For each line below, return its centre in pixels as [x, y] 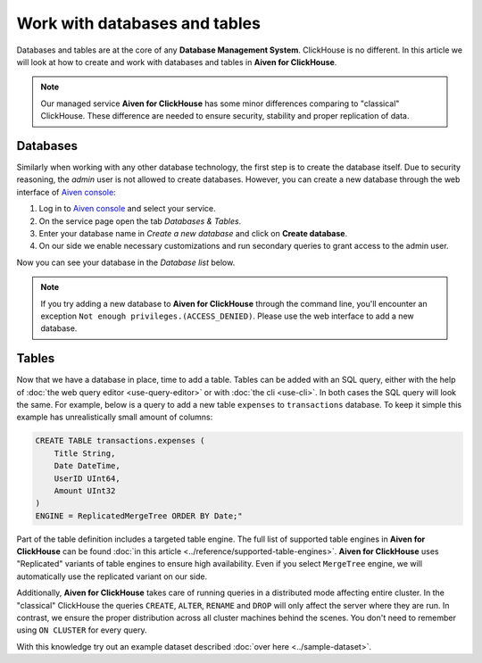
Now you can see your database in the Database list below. [126, 262]
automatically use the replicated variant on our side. [112, 576]
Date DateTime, [87, 466]
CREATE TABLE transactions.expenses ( [120, 441]
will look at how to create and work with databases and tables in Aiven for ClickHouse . [177, 62]
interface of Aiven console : [66, 192]
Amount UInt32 [85, 490]
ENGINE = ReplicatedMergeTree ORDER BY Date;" [139, 516]
